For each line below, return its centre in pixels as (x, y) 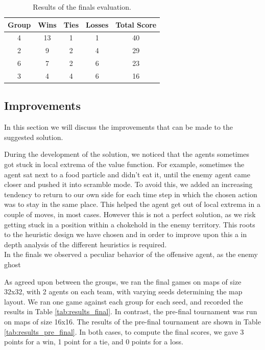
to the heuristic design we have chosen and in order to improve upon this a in (126, 234)
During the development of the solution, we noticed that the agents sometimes (127, 154)
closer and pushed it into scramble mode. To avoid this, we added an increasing (128, 184)
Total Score (136, 24)
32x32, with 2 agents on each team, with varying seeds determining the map (123, 291)
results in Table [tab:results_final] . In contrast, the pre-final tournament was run (131, 311)
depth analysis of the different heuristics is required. (86, 244)
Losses (97, 24)
